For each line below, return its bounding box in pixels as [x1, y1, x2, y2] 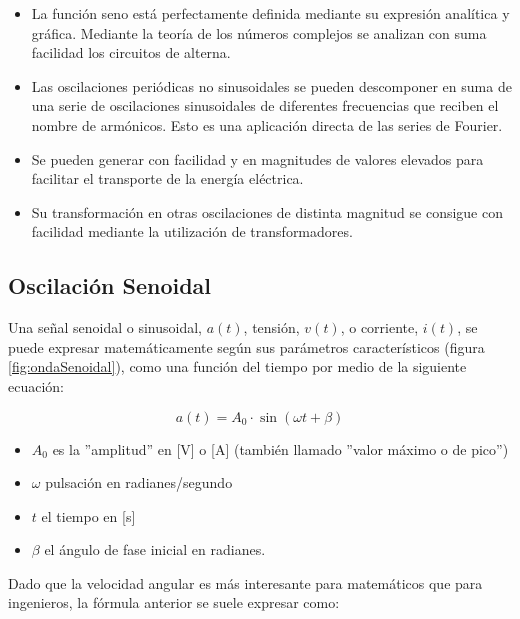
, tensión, [243, 317, 300, 338]
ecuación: [8, 375, 64, 396]
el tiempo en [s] [41, 505, 136, 526]
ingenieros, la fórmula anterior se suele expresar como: [8, 592, 340, 613]
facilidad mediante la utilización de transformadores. [31, 221, 353, 242]
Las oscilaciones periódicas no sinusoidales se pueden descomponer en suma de [31, 75, 512, 96]
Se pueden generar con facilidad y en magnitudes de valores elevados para [31, 148, 484, 169]
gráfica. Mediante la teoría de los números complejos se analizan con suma [31, 22, 487, 43]
